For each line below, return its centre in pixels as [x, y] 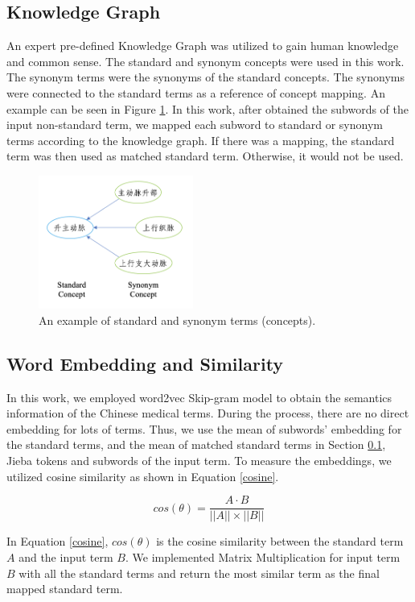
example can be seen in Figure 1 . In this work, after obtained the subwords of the [207, 108]
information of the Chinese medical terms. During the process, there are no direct [208, 413]
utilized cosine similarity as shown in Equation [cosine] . [143, 476]
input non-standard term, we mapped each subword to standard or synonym [195, 125]
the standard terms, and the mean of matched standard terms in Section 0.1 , [196, 444]
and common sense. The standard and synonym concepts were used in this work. [205, 61]
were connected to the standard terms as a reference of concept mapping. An [196, 92]
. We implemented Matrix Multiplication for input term [263, 556]
